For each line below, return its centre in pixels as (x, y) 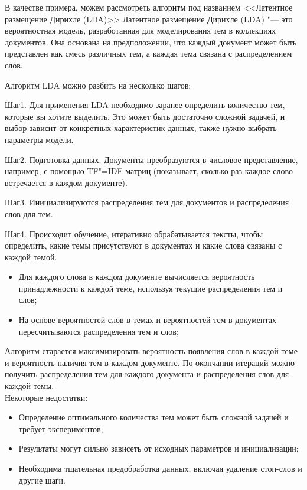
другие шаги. (42, 480)
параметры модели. (39, 139)
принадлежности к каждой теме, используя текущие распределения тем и (151, 288)
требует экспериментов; (61, 428)
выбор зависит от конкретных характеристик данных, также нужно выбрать (141, 128)
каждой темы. (30, 386)
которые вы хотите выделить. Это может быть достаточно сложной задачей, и (145, 116)
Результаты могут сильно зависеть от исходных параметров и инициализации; (159, 448)
